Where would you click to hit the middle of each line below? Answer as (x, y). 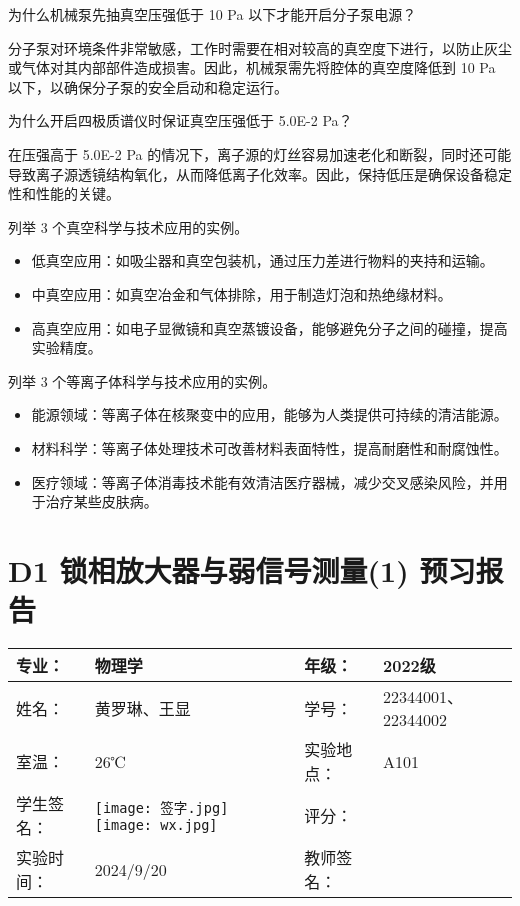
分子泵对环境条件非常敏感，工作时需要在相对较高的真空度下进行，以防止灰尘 (260, 47)
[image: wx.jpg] (156, 825)
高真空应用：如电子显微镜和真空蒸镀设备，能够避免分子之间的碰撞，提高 (269, 327)
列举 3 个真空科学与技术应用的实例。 (128, 226)
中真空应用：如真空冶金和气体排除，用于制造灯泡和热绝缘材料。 (241, 293)
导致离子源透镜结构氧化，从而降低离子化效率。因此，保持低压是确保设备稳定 (260, 173)
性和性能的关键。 (64, 193)
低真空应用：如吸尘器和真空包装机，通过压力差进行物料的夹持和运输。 (262, 260)
